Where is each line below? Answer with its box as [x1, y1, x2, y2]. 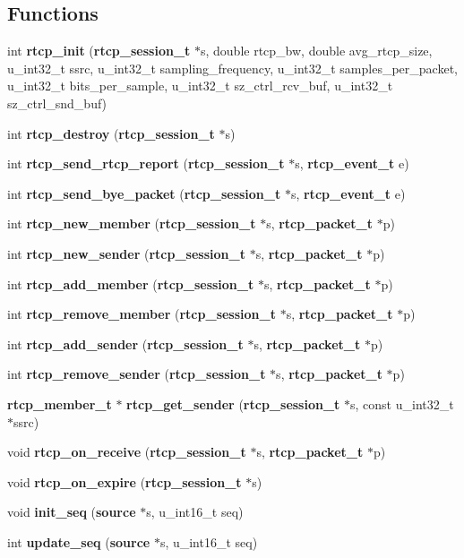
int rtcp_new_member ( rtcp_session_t [7, 214, 256, 233]
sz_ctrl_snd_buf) [7, 93, 107, 112]
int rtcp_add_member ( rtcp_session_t [7, 274, 254, 293]
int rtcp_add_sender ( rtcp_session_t [7, 334, 244, 353]
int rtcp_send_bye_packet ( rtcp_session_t [7, 184, 281, 202]
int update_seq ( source [7, 532, 150, 551]
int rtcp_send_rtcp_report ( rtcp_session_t [7, 154, 285, 173]
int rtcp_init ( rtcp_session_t [7, 41, 191, 60]
